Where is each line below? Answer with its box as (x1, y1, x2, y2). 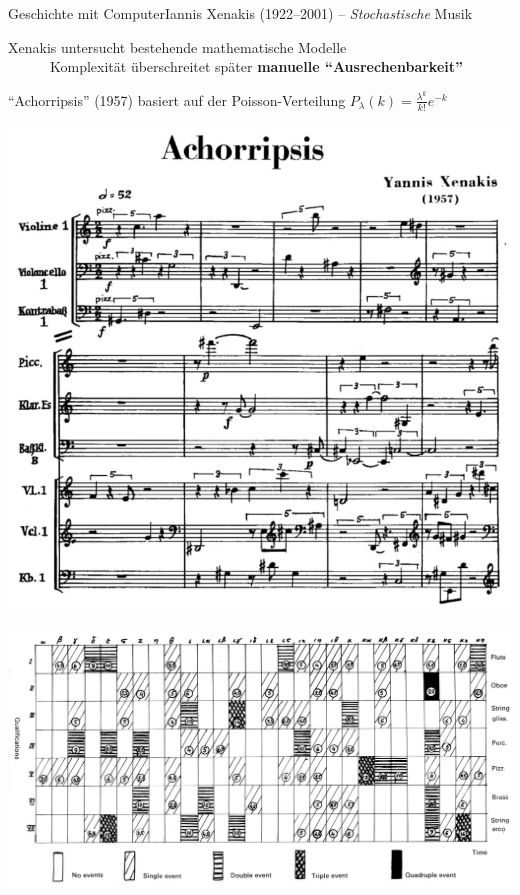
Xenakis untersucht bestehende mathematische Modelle (8, 36, 347, 57)
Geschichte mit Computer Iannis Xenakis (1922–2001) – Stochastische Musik (8, 3, 473, 23)
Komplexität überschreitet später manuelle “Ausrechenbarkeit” (49, 56, 464, 77)
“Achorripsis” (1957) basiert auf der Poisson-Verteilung (8, 89, 346, 110)
